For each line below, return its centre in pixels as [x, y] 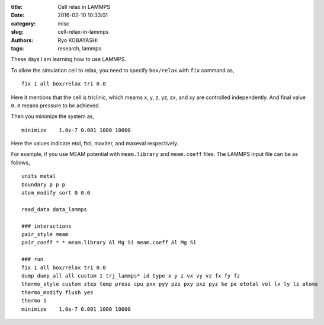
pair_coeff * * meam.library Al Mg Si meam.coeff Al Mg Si [109, 243]
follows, [20, 162]
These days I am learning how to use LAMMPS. [69, 59]
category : [23, 23]
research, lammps [80, 48]
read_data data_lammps [54, 209]
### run [33, 259]
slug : [17, 32]
